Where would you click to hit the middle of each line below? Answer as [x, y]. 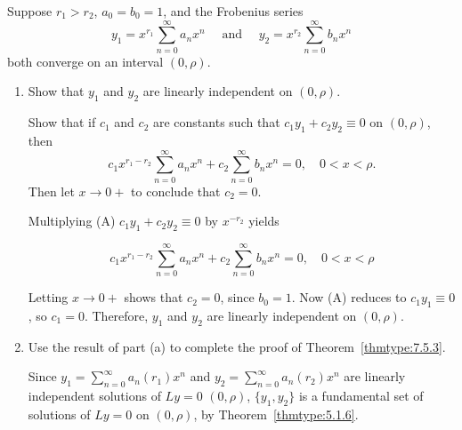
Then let [51, 191]
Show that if [62, 122]
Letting [48, 297]
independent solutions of [94, 396]
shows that [154, 297]
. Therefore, [116, 315]
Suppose [30, 11]
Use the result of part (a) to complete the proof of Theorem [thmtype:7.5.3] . [237, 346]
